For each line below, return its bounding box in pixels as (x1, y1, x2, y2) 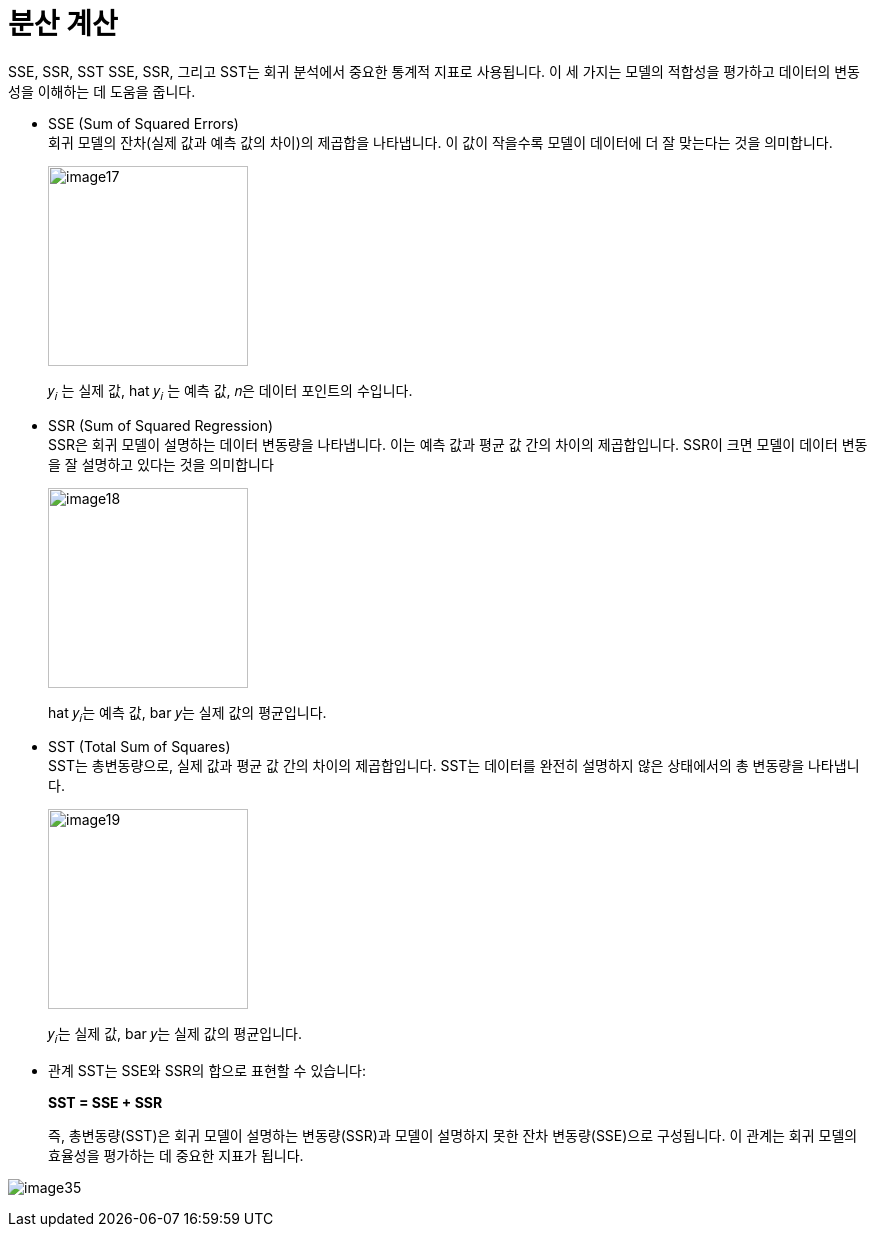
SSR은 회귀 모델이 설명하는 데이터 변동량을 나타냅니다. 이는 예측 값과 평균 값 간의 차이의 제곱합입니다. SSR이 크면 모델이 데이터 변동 (48, 435, 868, 453)
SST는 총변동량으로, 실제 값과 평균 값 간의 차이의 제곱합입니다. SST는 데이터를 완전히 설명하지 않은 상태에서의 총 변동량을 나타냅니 (48, 757, 860, 775)
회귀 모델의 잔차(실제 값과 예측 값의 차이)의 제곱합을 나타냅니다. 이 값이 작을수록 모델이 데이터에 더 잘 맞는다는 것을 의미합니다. (48, 133, 833, 151)
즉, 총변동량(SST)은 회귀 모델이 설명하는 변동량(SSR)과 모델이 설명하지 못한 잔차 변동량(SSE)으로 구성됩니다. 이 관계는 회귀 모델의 (48, 1127, 858, 1145)
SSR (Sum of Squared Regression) (48, 416, 274, 434)
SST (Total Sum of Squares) (48, 738, 231, 756)
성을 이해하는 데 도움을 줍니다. (8, 82, 196, 100)
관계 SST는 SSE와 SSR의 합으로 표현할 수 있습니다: (48, 1062, 366, 1080)
